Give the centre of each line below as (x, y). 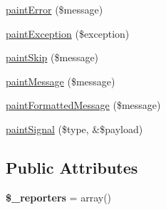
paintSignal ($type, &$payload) (74, 128)
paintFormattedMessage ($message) (83, 105)
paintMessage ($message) (61, 81)
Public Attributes (72, 167)
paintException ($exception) (68, 33)
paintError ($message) (55, 9)
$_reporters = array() (59, 197)
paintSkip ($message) (52, 57)
